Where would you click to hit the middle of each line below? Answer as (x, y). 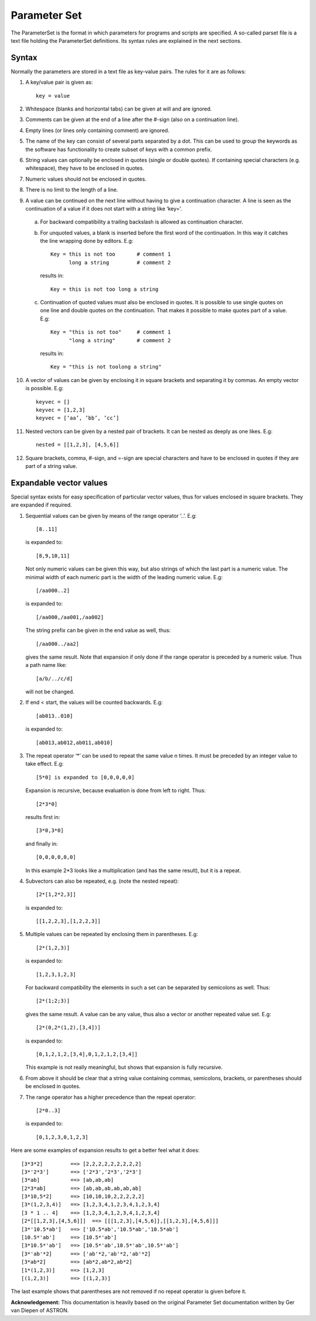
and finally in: (42, 844)
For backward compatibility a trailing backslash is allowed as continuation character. (142, 222)
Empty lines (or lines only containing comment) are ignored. (97, 130)
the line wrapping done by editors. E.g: (87, 241)
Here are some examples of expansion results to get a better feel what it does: (105, 1150)
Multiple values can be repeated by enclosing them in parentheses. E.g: (112, 934)
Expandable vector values (59, 483)
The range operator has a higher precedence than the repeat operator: (111, 1097)
